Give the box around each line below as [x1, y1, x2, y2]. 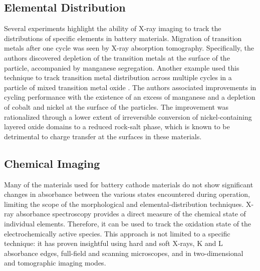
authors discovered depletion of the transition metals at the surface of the [4, 52, 230, 63]
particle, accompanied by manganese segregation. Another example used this [4, 62, 239, 73]
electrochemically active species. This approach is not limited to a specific [4, 228, 230, 238]
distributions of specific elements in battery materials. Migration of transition [4, 33, 242, 43]
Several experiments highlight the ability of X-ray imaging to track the [4, 23, 221, 34]
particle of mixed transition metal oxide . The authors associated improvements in [4, 82, 256, 92]
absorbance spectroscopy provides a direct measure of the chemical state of [16, 208, 246, 219]
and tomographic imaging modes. [4, 257, 106, 268]
